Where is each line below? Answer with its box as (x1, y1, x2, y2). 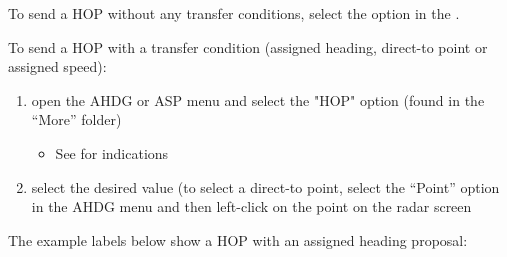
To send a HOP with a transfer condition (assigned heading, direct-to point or (8, 36, 488, 57)
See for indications (55, 142, 169, 163)
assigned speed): (8, 56, 107, 77)
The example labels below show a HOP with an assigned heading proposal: (8, 229, 468, 250)
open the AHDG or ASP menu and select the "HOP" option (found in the (31, 89, 485, 110)
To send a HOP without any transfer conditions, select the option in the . (8, 3, 460, 23)
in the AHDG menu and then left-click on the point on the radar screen (31, 196, 472, 217)
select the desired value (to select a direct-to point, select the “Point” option (31, 176, 500, 197)
